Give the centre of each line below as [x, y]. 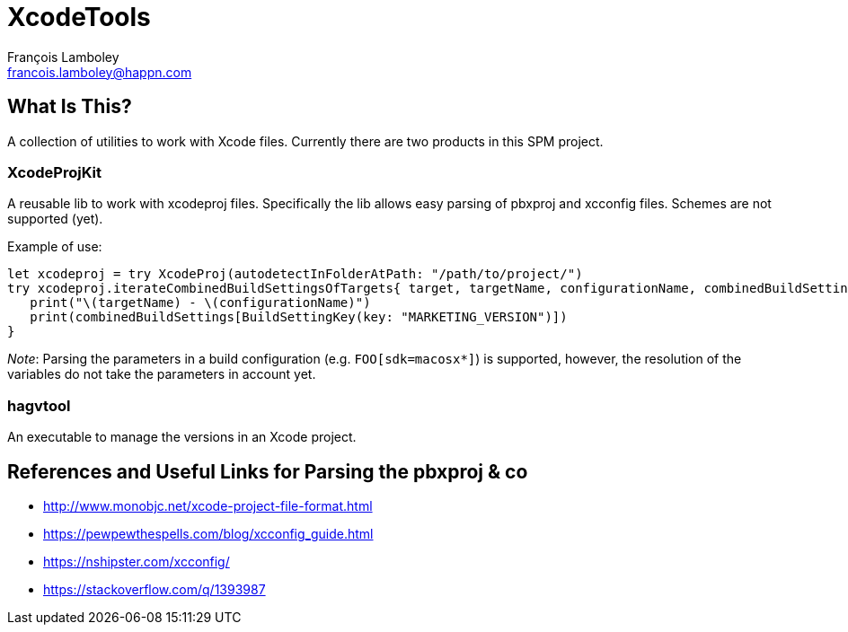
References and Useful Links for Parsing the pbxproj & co [268, 471]
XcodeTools [79, 17]
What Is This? [70, 107]
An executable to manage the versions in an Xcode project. [182, 437]
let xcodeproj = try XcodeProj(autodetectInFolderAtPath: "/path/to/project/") [295, 274]
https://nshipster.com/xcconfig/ [137, 561]
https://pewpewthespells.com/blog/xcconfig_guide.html [208, 533]
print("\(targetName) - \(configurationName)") [200, 303]
